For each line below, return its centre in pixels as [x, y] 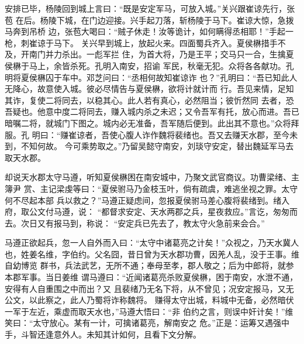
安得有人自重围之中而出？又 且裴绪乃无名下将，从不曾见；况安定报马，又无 [149, 288]
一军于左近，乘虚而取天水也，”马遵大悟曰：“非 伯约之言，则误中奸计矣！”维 [149, 311]
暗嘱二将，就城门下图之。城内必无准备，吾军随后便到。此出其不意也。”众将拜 [152, 123]
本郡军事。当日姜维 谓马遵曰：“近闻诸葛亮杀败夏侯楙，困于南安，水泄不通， [151, 277]
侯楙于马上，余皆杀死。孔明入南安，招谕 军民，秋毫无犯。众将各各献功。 [145, 65]
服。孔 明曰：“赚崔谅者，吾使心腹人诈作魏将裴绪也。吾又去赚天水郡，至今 [147, 134]
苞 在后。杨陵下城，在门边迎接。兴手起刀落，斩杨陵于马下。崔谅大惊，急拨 [149, 20]
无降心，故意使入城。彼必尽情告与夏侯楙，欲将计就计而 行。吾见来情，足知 [149, 89]
